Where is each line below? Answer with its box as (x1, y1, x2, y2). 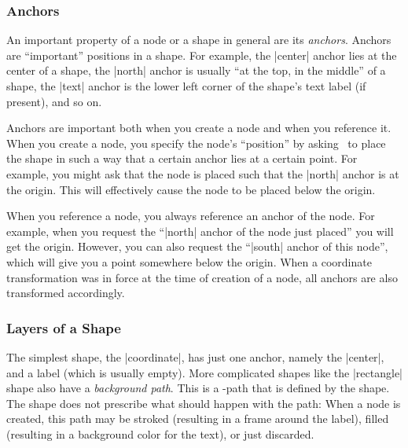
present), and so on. (6, 93, 102, 109)
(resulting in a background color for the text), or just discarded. (6, 425, 314, 442)
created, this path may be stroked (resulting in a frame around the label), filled (6, 410, 389, 427)
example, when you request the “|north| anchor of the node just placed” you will (6, 222, 394, 239)
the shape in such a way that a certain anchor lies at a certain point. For (6, 150, 358, 167)
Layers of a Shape (6, 318, 121, 337)
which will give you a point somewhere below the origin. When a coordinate (6, 253, 372, 270)
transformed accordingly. (6, 285, 125, 301)
